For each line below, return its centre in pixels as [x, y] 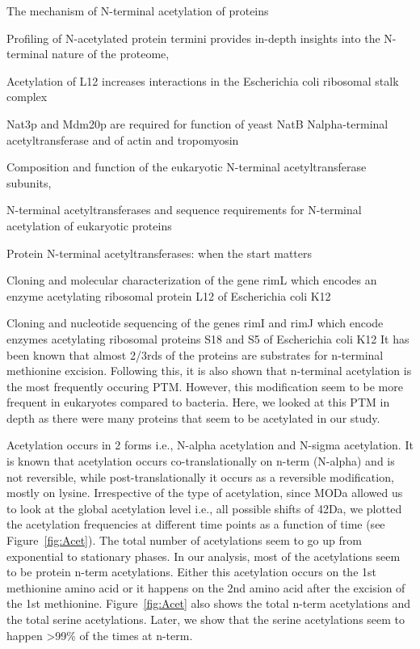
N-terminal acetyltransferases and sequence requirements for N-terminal [184, 210]
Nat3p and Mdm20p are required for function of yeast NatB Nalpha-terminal [197, 123]
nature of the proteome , [111, 54]
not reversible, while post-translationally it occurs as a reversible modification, [200, 476]
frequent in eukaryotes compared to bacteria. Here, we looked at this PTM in [198, 402]
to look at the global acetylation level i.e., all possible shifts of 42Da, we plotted [204, 508]
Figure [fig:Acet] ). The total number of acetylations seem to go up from [184, 540]
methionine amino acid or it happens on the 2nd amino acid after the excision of [206, 587]
